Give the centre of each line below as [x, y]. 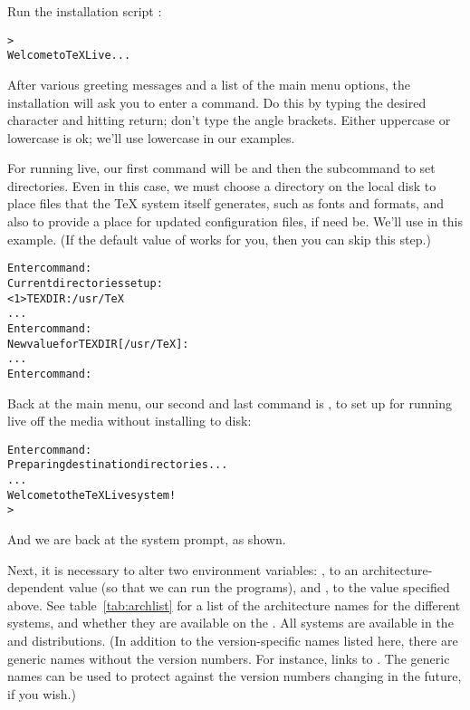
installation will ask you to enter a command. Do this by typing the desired [217, 102]
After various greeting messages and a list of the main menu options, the [209, 84]
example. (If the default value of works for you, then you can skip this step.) [219, 239]
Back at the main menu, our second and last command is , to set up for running [230, 403]
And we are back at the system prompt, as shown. [147, 538]
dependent [36, 587]
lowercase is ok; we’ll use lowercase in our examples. [151, 137]
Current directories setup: [85, 283]
